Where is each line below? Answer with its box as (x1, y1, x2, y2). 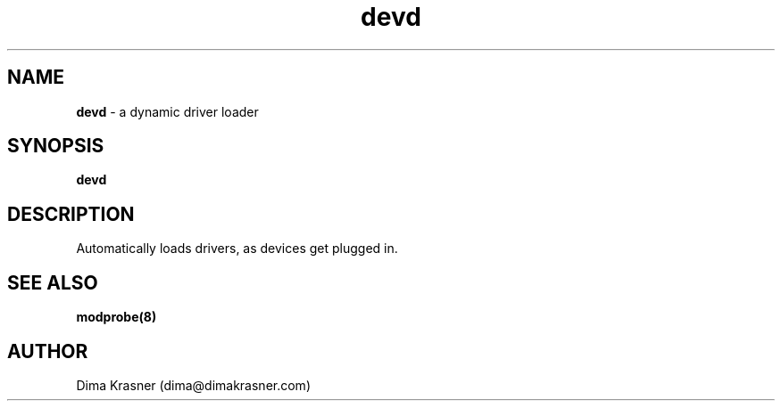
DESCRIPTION (7, 202, 135, 225)
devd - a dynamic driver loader (76, 103, 259, 119)
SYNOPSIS (7, 135, 104, 158)
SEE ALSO (7, 271, 98, 294)
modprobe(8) (76, 309, 157, 325)
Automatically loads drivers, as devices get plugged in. (76, 241, 398, 257)
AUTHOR (7, 339, 88, 363)
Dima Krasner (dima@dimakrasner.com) (76, 377, 311, 393)
